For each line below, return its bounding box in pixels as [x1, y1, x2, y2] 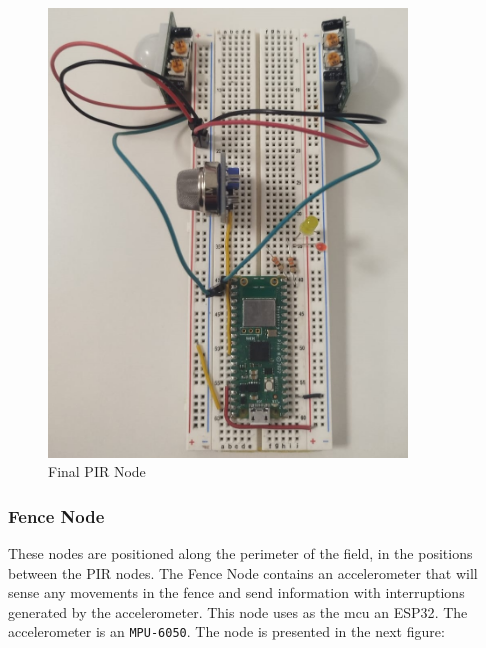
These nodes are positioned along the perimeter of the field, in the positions [8, 542, 473, 563]
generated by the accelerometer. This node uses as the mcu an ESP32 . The [8, 601, 468, 622]
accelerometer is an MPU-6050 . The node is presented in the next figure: [8, 621, 445, 642]
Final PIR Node [48, 461, 146, 482]
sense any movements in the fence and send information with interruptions [8, 582, 465, 603]
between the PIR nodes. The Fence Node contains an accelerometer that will [8, 562, 478, 583]
